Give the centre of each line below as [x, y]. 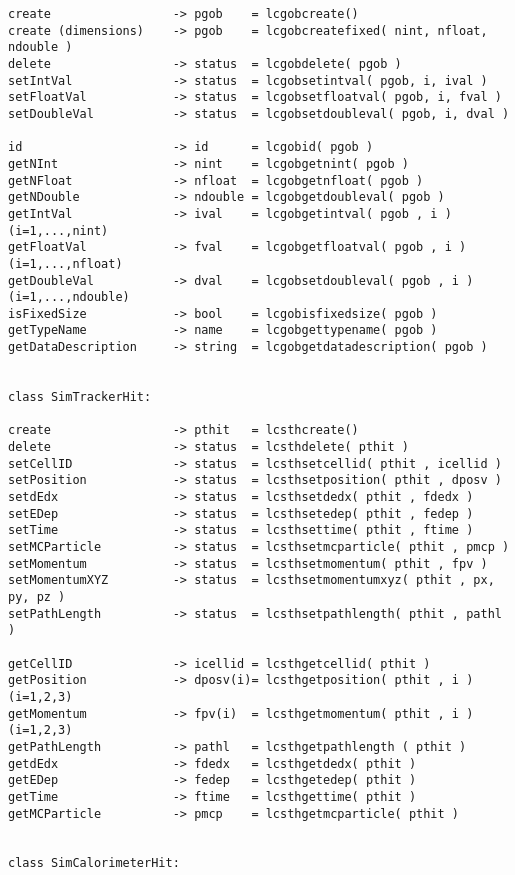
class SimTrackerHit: [80, 397]
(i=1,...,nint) [58, 230]
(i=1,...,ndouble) [69, 297]
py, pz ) [37, 596]
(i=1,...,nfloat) [65, 263]
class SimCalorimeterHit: [94, 863]
